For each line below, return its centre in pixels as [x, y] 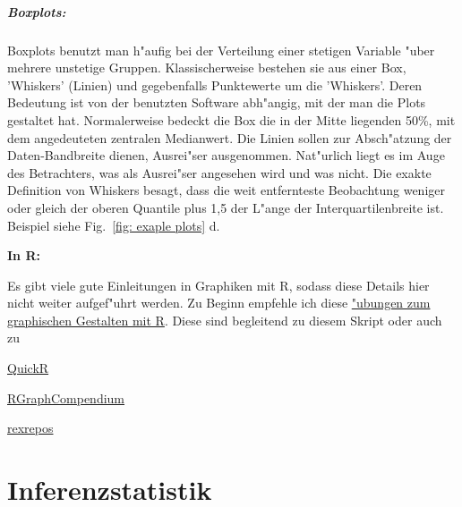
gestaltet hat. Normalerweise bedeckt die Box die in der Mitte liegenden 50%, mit [231, 119]
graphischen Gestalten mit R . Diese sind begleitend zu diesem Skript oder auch [225, 320]
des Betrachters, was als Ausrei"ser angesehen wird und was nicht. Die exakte [219, 172]
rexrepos [30, 428]
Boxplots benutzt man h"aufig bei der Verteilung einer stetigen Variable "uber [221, 50]
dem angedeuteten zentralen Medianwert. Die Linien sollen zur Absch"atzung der [230, 137]
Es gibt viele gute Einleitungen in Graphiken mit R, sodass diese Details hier [218, 285]
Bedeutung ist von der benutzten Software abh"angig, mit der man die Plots [217, 102]
